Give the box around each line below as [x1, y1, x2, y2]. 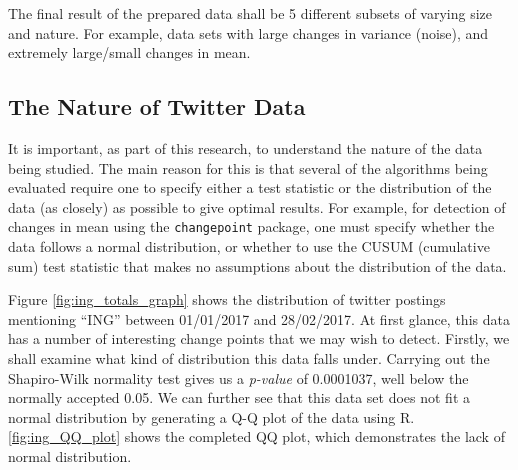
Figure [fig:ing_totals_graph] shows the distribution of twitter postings [8, 289, 446, 310]
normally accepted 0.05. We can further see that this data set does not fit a [8, 387, 471, 408]
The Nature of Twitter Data [8, 91, 306, 122]
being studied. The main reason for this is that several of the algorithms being [8, 157, 488, 178]
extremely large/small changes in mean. [8, 42, 251, 63]
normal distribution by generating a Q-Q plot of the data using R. [8, 406, 415, 427]
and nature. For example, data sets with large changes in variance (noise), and [8, 22, 489, 43]
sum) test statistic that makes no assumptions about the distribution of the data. [8, 255, 507, 276]
